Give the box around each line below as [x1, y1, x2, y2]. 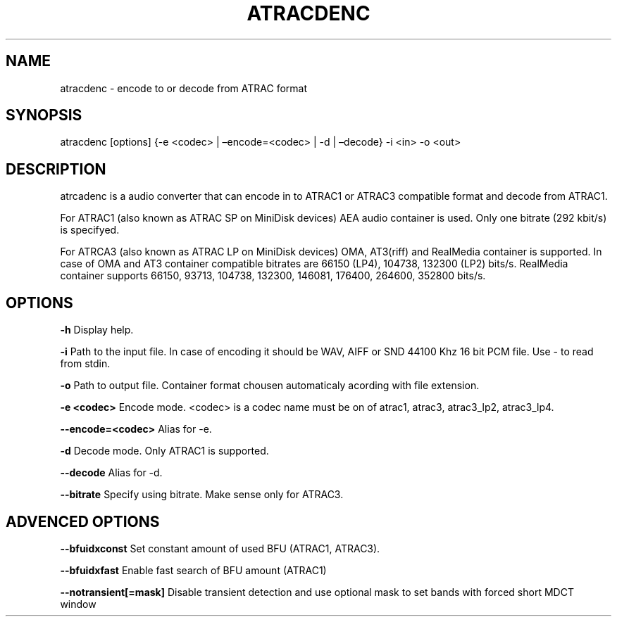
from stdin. [60, 357, 111, 370]
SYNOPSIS [6, 106, 82, 125]
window [60, 597, 96, 610]
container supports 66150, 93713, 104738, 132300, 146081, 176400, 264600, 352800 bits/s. [60, 269, 486, 282]
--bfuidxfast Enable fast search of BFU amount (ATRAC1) [60, 564, 327, 576]
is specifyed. [60, 224, 120, 236]
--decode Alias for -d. [60, 467, 163, 479]
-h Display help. [60, 324, 134, 336]
